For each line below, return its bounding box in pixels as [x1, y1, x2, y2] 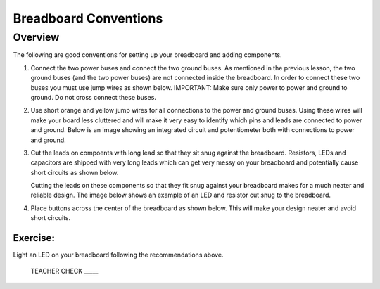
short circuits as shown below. [30, 168, 119, 176]
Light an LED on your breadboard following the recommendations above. [13, 250, 224, 259]
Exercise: [13, 232, 56, 244]
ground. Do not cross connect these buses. [30, 93, 156, 101]
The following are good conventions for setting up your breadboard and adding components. [13, 51, 282, 59]
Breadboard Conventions [13, 11, 163, 26]
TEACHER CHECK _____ [30, 266, 99, 275]
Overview [13, 31, 60, 44]
